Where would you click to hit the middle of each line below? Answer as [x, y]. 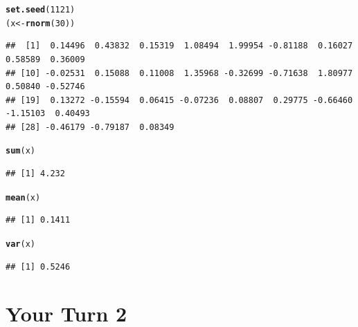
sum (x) [20, 151]
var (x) [20, 244]
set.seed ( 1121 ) [41, 10]
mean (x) [23, 197]
